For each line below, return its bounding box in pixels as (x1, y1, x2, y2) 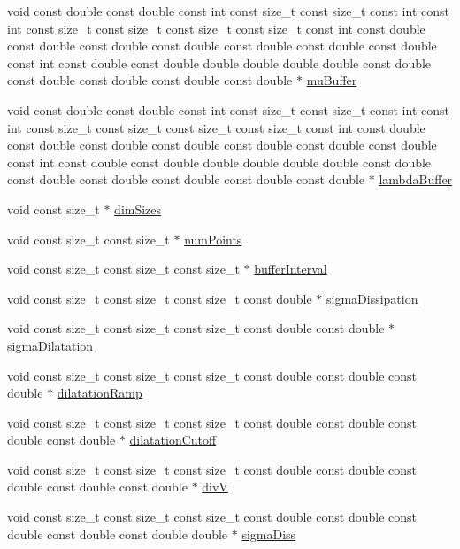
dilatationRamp (57, 383, 142, 402)
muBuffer (306, 71, 357, 89)
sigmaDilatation (7, 336, 94, 354)
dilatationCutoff (129, 430, 217, 449)
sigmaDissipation (326, 289, 418, 307)
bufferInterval (254, 259, 327, 278)
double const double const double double (7, 524, 228, 543)
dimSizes (114, 199, 162, 218)
